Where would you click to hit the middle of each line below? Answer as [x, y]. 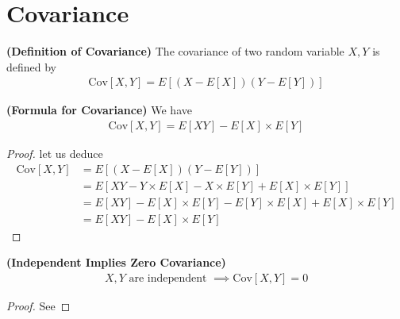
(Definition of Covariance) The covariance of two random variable [175, 51]
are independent [168, 278]
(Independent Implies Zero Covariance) [116, 262]
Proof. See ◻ [38, 305]
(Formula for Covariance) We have [99, 110]
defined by [32, 66]
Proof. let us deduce [55, 153]
